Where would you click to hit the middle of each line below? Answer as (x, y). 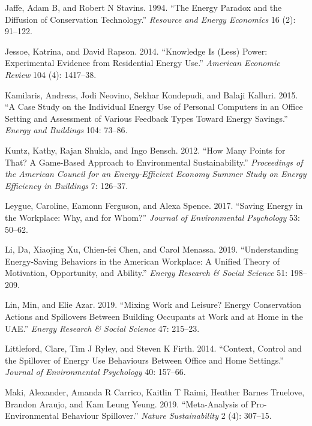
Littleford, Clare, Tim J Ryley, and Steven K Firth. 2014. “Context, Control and (153, 348)
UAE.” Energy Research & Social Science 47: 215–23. (102, 328)
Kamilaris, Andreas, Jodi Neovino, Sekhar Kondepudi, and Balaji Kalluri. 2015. (151, 94)
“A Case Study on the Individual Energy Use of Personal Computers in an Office (154, 106)
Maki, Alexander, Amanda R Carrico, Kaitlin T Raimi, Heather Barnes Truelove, (155, 392)
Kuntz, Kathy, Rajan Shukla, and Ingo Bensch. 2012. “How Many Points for (145, 150)
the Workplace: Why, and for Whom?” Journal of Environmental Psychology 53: (152, 217)
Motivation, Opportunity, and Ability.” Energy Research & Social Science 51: (146, 273)
